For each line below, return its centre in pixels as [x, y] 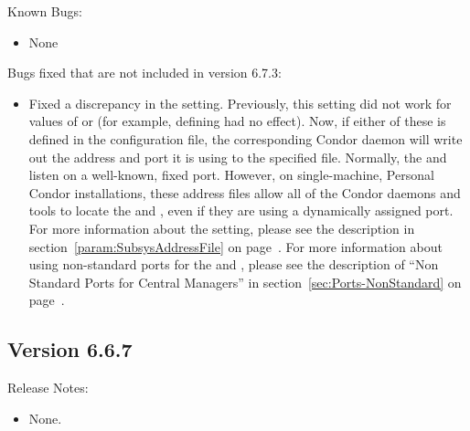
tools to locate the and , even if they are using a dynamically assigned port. [241, 210]
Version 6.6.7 [70, 349]
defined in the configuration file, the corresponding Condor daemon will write [246, 138]
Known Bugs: [45, 11]
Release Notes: [48, 388]
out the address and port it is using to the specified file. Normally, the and [238, 157]
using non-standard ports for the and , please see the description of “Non [234, 264]
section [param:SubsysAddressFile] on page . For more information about [235, 246]
